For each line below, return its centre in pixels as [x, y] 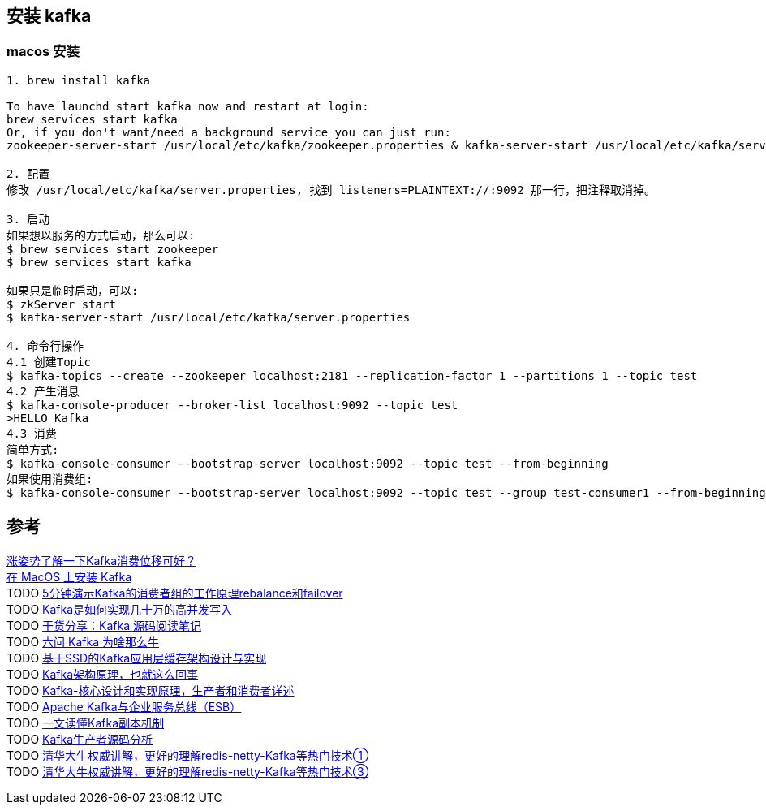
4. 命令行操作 [45, 345]
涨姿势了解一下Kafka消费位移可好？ [101, 560]
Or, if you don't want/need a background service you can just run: [229, 132]
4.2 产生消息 [43, 391]
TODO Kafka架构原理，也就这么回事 [103, 674]
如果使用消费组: [50, 479]
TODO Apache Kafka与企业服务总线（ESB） [124, 706]
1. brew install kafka [79, 80]
